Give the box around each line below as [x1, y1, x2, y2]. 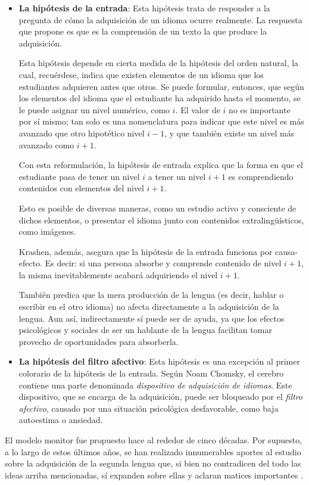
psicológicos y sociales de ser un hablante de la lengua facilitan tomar [18, 324, 272, 336]
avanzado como [18, 138, 74, 151]
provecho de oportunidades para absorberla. [18, 335, 179, 347]
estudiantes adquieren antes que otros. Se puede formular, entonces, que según [18, 80, 304, 92]
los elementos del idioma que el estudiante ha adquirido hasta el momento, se [18, 92, 301, 104]
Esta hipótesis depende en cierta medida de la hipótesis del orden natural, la [18, 57, 299, 69]
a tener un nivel [148, 170, 206, 182]
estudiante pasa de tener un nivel [18, 170, 140, 182]
